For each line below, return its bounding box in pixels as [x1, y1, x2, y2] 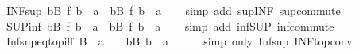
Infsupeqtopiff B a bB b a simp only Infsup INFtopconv [6, 33, 353, 49]
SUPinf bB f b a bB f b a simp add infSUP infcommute [6, 17, 334, 34]
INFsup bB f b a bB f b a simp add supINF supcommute [6, 2, 341, 18]
